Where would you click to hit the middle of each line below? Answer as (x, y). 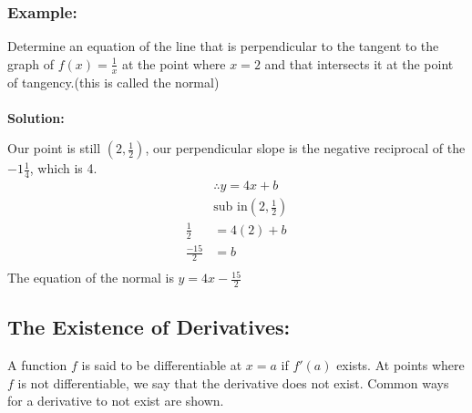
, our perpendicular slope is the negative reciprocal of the (305, 148)
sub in (231, 207)
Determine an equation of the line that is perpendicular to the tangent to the (223, 46)
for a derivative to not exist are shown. (116, 401)
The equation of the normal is (91, 278)
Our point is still (54, 148)
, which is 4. (63, 168)
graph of (31, 63)
